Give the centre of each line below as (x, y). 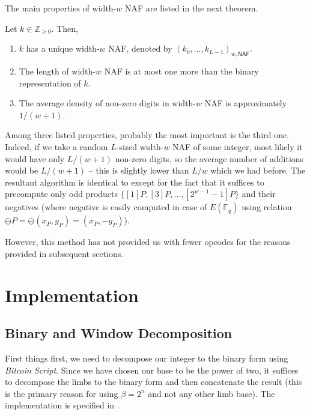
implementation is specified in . (62, 405)
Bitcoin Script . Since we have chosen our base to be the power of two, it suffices (152, 370)
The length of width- (57, 71)
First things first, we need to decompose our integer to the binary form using (147, 358)
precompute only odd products (62, 194)
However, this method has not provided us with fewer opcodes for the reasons (148, 242)
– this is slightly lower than (139, 170)
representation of (50, 83)
